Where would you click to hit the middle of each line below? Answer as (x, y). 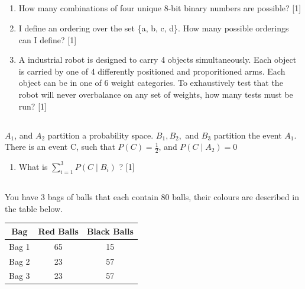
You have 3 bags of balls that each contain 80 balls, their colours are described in (152, 197)
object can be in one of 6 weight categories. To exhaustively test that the (151, 83)
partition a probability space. (100, 135)
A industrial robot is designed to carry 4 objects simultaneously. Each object (158, 60)
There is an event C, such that (60, 147)
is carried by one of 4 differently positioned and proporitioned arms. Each (152, 71)
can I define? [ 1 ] (48, 39)
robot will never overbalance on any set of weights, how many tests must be (156, 94)
